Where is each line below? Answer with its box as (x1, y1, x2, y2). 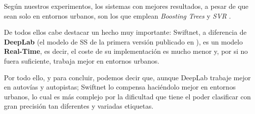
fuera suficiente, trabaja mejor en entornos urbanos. (4, 55, 160, 66)
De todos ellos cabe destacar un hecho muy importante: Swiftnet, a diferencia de (4, 27, 247, 37)
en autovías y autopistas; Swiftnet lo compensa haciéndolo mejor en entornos (4, 82, 236, 92)
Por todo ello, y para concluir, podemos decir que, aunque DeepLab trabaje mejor (4, 72, 251, 82)
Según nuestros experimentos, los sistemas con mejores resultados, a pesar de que (4, 1, 249, 11)
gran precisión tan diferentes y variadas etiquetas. (4, 101, 154, 111)
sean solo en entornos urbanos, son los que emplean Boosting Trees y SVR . (4, 10, 231, 21)
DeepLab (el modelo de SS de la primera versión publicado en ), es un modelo (4, 36, 243, 46)
